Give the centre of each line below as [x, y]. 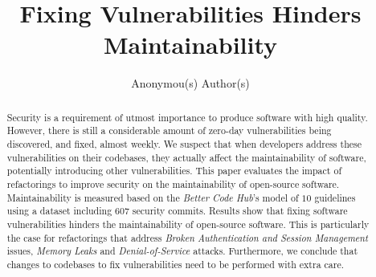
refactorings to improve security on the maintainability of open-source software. [173, 183]
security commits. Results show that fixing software [240, 211]
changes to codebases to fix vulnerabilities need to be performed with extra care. [176, 264]
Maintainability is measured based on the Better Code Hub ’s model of [153, 197]
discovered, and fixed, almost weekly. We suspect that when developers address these [184, 144]
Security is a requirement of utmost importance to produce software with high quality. [187, 117]
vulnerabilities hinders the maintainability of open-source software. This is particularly [188, 224]
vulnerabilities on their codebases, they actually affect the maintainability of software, [186, 157]
